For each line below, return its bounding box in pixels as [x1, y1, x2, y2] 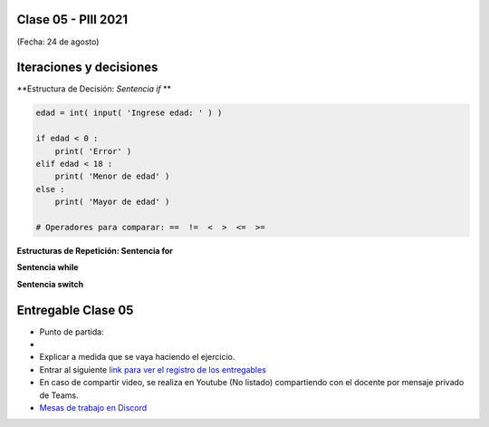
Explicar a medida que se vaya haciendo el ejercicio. [39, 352, 235, 363]
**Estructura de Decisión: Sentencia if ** [16, 83, 172, 94]
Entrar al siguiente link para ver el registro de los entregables [39, 364, 267, 375]
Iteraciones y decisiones [16, 60, 158, 75]
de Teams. [39, 390, 79, 401]
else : [35, 184, 65, 194]
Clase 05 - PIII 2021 [16, 12, 129, 27]
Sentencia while [16, 262, 79, 273]
